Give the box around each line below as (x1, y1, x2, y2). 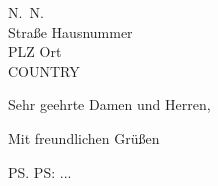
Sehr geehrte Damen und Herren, (8, 94, 211, 115)
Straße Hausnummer (8, 21, 133, 42)
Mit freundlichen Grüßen (8, 127, 160, 148)
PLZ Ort (8, 41, 62, 62)
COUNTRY (8, 60, 80, 81)
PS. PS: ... (8, 161, 72, 182)
